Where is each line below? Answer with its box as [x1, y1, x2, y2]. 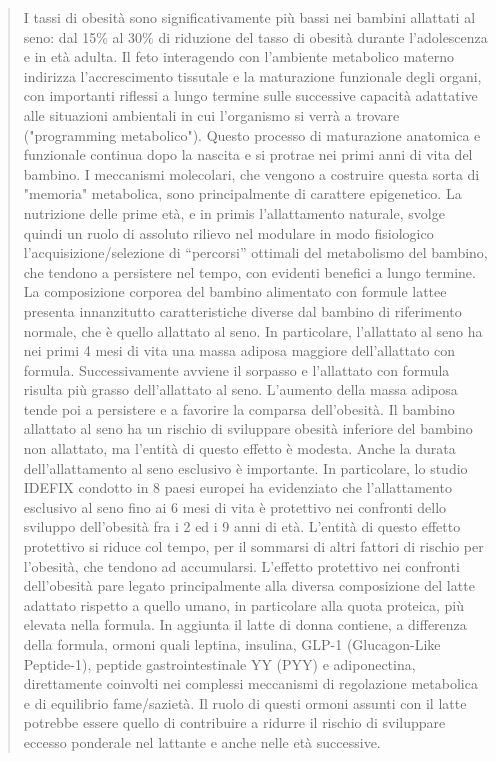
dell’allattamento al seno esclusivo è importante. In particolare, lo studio [23, 457, 468, 478]
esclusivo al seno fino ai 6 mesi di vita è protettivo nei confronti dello [23, 496, 447, 517]
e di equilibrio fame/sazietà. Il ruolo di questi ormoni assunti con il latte [23, 692, 467, 713]
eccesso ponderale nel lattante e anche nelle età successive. [23, 731, 381, 752]
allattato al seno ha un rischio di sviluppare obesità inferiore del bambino [23, 418, 473, 439]
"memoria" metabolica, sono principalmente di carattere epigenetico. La [23, 183, 462, 204]
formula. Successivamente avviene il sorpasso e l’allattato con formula [23, 359, 450, 380]
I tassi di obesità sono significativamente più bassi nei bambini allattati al [23, 7, 476, 27]
